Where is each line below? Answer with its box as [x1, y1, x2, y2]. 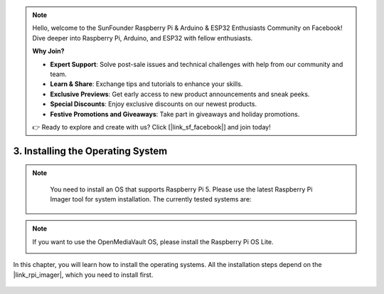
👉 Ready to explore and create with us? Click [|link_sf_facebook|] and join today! [32, 122, 271, 131]
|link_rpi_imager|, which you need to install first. [13, 271, 154, 279]
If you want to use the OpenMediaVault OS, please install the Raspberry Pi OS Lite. [32, 237, 274, 246]
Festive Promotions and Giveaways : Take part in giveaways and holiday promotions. [50, 110, 300, 118]
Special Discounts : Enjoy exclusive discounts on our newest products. [50, 100, 257, 108]
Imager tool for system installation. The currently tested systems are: [50, 195, 252, 204]
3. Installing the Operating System [13, 145, 168, 157]
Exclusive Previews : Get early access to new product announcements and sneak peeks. [50, 90, 310, 98]
